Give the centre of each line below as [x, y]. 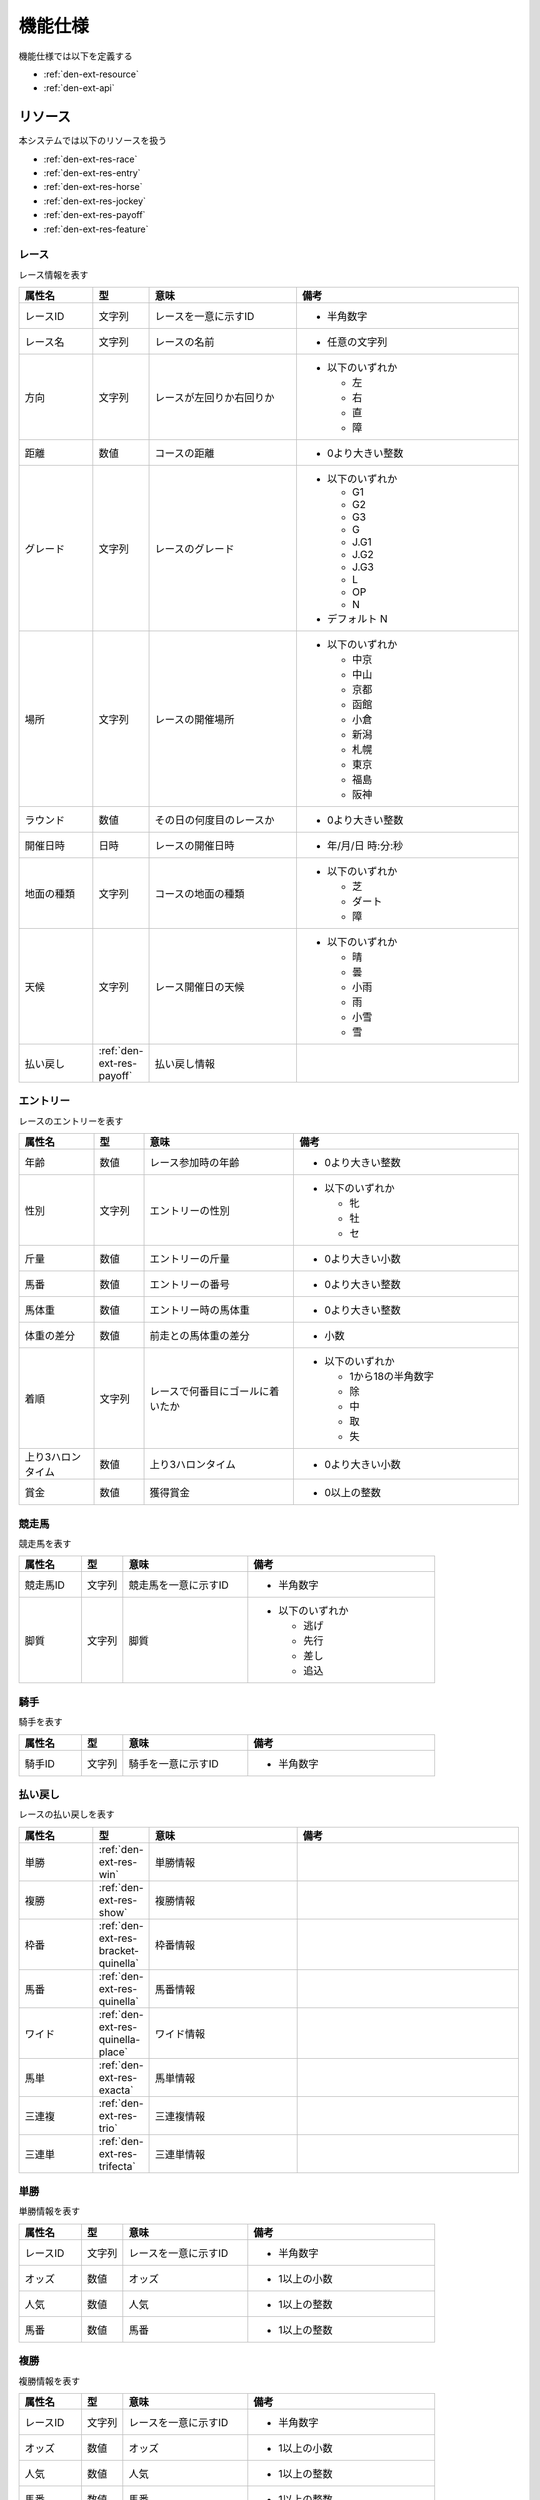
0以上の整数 [353, 1493]
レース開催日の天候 [199, 987]
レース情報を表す [53, 274]
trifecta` [117, 2166]
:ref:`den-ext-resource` [91, 74]
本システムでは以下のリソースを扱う [92, 141]
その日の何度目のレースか [214, 820]
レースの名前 [184, 342]
